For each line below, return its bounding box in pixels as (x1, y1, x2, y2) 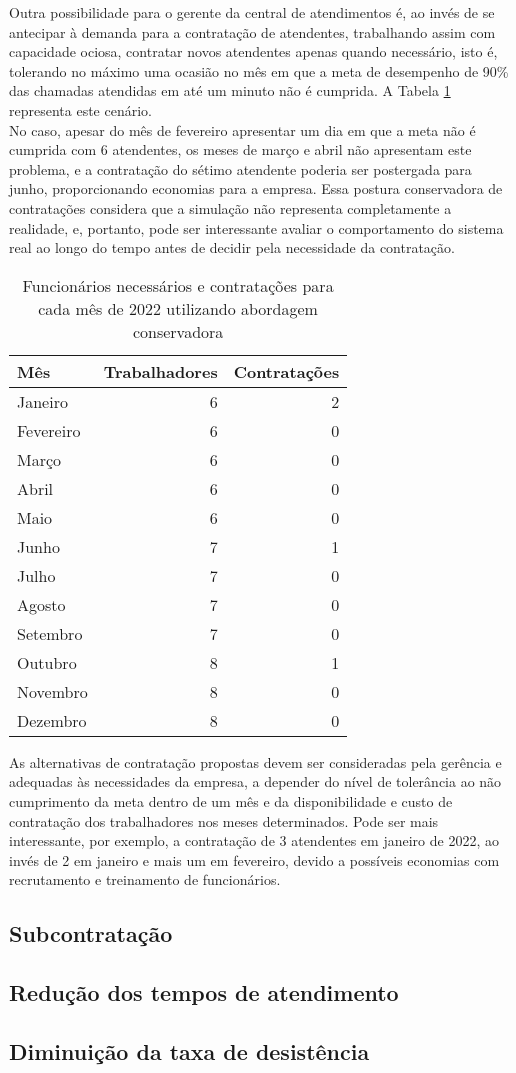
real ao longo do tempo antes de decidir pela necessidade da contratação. (9, 237, 455, 258)
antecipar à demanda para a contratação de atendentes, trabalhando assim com (9, 21, 496, 42)
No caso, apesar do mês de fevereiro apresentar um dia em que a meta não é (9, 119, 476, 140)
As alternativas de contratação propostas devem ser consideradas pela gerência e (9, 751, 502, 772)
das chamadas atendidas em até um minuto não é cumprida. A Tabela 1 (9, 80, 451, 101)
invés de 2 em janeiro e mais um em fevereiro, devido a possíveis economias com (9, 849, 500, 870)
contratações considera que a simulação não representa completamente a (9, 197, 452, 218)
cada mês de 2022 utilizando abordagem (38, 296, 318, 320)
